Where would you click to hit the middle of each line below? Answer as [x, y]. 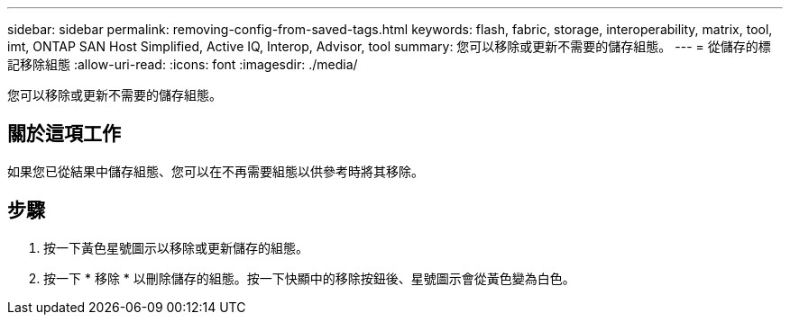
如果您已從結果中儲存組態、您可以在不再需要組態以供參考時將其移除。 [216, 171]
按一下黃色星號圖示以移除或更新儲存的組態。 [176, 247]
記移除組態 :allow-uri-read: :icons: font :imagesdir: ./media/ [183, 64]
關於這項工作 [64, 134]
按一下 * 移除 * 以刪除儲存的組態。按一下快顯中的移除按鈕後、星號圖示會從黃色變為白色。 [309, 278]
